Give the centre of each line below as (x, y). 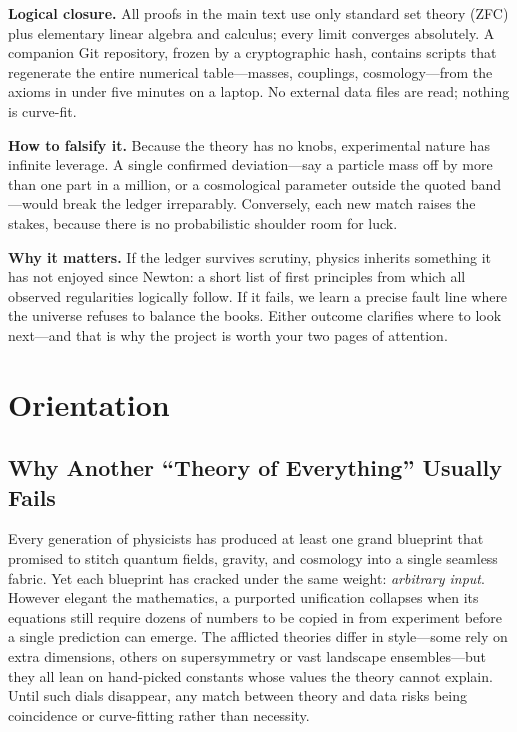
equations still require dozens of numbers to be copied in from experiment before (255, 616)
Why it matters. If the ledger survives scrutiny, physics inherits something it (250, 256)
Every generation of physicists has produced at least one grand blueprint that (246, 538)
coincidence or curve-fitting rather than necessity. (159, 714)
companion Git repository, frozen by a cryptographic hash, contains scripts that (252, 52)
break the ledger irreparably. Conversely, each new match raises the (269, 203)
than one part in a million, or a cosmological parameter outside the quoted (237, 183)
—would (33, 203)
